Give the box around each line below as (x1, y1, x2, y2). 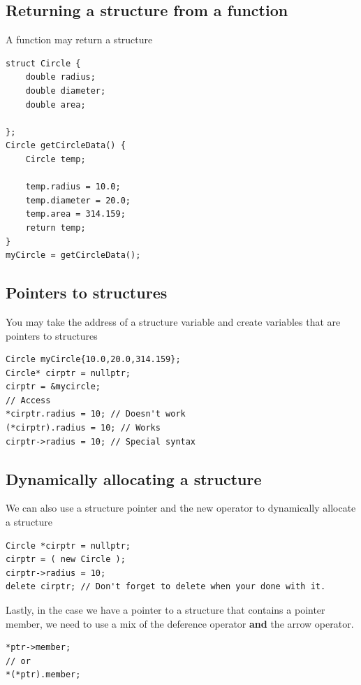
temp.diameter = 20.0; (25, 195, 131, 206)
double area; (25, 99, 86, 110)
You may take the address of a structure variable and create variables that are (6, 314, 341, 329)
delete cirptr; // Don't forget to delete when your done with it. (6, 582, 326, 592)
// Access (6, 395, 51, 405)
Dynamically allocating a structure (6, 468, 262, 489)
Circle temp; (25, 154, 86, 164)
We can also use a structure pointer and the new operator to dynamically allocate (6, 500, 356, 515)
